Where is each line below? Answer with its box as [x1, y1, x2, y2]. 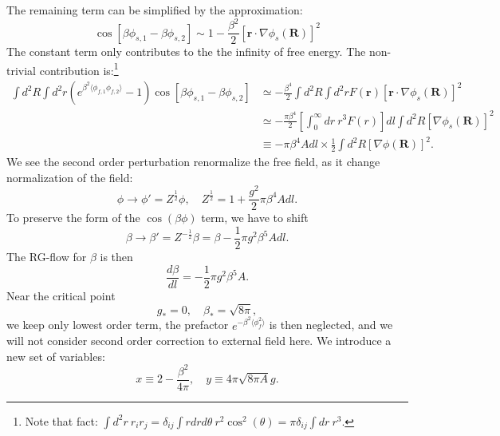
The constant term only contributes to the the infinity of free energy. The [6, 43, 366, 60]
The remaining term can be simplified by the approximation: [6, 2, 303, 18]
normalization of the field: [6, 168, 133, 185]
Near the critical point [6, 287, 116, 303]
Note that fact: [25, 412, 98, 429]
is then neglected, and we [269, 316, 393, 333]
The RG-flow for [6, 248, 87, 265]
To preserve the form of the [6, 209, 140, 226]
